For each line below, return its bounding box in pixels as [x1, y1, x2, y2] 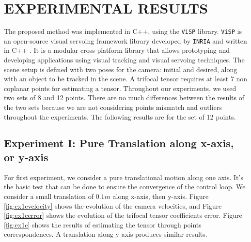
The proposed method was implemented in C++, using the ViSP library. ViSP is [4, 26, 242, 36]
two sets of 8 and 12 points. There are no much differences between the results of [4, 92, 244, 103]
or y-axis [4, 149, 48, 164]
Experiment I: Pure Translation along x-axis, [4, 135, 234, 150]
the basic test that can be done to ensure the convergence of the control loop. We [4, 181, 246, 192]
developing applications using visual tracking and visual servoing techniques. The [4, 55, 245, 65]
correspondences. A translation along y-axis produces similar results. [4, 229, 207, 239]
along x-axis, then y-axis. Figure [112, 191, 209, 201]
